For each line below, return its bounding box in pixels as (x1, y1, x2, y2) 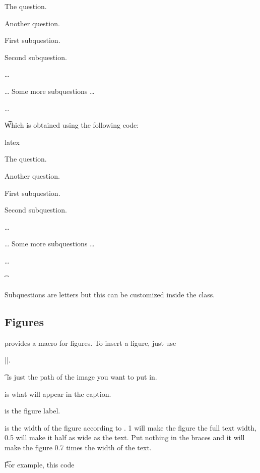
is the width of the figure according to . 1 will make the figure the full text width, (5, 422, 256, 433)
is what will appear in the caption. (5, 388, 111, 399)
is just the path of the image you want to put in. (7, 372, 157, 382)
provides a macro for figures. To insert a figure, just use (5, 337, 176, 348)
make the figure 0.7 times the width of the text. (5, 442, 152, 453)
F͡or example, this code (5, 459, 75, 469)
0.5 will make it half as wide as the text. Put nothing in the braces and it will (5, 432, 245, 443)
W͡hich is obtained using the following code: (5, 120, 139, 130)
